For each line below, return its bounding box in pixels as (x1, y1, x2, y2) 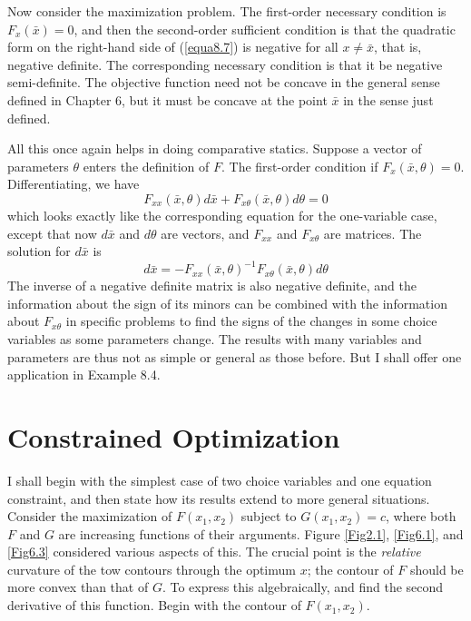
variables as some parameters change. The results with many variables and (7, 330, 422, 348)
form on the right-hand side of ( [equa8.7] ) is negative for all (7, 37, 339, 56)
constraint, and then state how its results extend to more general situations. (7, 488, 430, 508)
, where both (386, 507, 456, 526)
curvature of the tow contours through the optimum (7, 559, 296, 578)
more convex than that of (7, 577, 149, 596)
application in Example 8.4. (7, 365, 161, 384)
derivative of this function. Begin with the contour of (7, 596, 301, 615)
